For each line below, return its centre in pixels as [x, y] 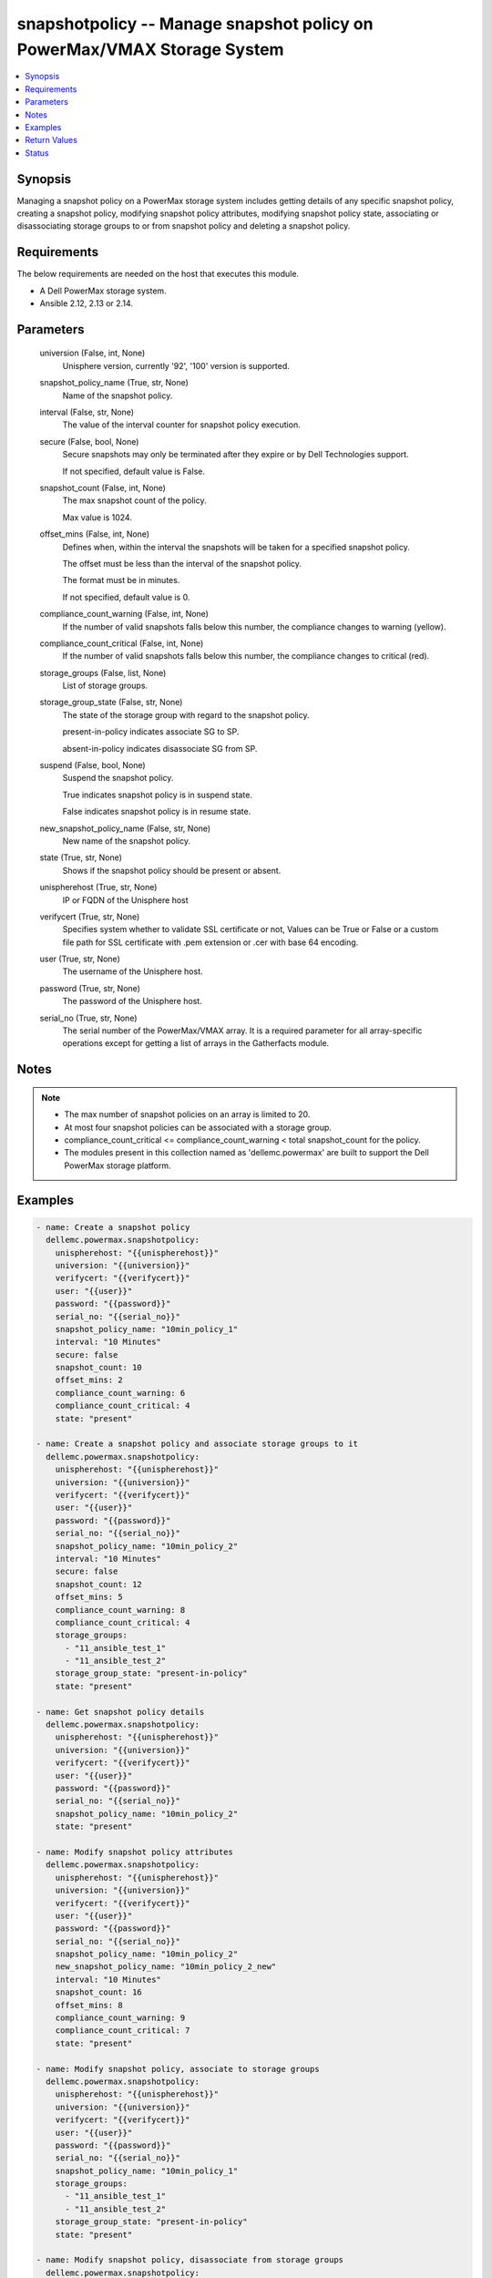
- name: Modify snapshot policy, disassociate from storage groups [190, 2260]
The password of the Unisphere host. [132, 1001]
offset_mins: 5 [89, 1597]
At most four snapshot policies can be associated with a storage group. [198, 1127]
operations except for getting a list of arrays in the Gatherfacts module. [196, 1043]
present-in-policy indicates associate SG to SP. [151, 732]
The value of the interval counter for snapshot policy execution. [181, 425]
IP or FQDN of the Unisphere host [125, 900]
